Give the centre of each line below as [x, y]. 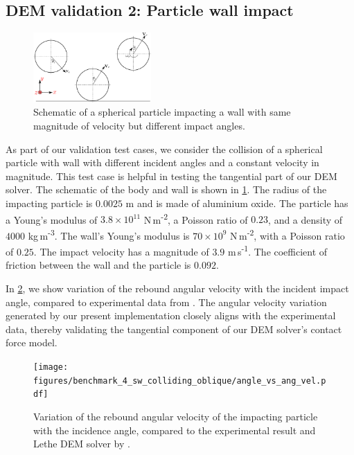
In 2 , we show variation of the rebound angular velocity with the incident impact [177, 288]
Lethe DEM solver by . [82, 444]
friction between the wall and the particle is [98, 265]
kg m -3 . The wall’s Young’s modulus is [109, 234]
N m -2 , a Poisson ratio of [196, 218]
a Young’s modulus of [52, 219]
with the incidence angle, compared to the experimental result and [175, 430]
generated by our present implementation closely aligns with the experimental [171, 315]
